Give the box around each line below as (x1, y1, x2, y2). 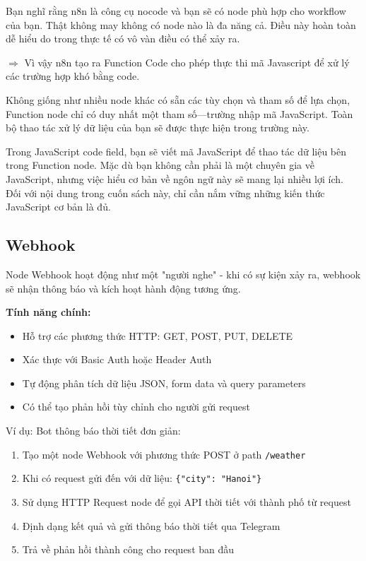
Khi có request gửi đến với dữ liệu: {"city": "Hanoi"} (22, 471, 262, 485)
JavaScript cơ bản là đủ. (6, 199, 111, 214)
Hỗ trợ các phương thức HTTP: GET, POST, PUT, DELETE (22, 328, 293, 343)
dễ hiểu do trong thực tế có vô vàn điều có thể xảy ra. (6, 31, 240, 46)
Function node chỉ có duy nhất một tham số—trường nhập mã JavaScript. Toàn (6, 106, 353, 121)
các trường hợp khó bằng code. (6, 69, 140, 83)
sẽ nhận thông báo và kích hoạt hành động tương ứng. (6, 280, 241, 295)
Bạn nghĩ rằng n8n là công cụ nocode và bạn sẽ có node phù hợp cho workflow (6, 4, 346, 18)
